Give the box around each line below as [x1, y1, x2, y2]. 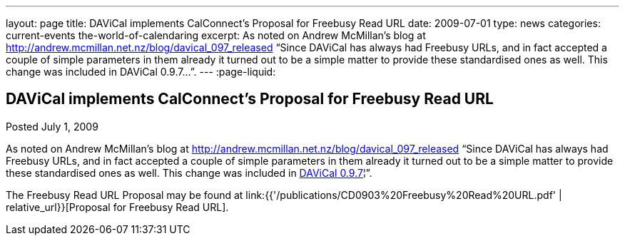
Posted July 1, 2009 [6, 120, 98, 133]
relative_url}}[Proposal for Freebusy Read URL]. [6, 200, 229, 213]
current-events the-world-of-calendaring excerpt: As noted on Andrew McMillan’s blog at [6, 29, 426, 41]
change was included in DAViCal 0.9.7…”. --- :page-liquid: [6, 66, 276, 78]
